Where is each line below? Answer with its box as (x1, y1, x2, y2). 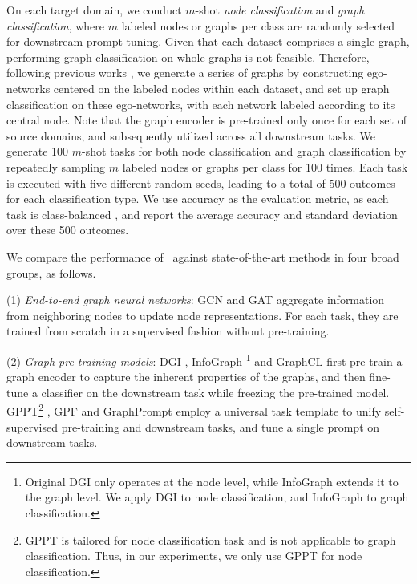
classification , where (6, 17, 105, 34)
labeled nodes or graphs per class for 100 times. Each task (122, 158, 408, 175)
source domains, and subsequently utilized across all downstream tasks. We (6, 127, 376, 144)
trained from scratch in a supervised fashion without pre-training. (6, 322, 330, 339)
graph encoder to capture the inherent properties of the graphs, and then (6, 368, 366, 385)
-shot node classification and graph (195, 2, 365, 18)
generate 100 (6, 143, 69, 160)
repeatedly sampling (6, 158, 106, 175)
